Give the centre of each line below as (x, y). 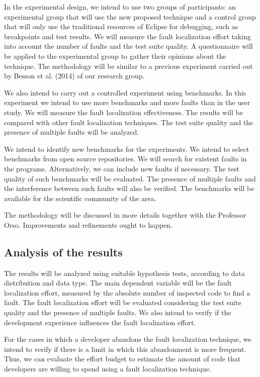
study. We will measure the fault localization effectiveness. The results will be (123, 112)
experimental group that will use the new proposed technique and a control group (130, 16)
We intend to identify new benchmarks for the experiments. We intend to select (127, 149)
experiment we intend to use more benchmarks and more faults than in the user (127, 102)
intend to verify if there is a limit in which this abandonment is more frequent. (125, 349)
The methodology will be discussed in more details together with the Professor (125, 215)
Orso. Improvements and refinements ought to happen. (88, 224)
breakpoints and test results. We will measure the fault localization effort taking (127, 36)
